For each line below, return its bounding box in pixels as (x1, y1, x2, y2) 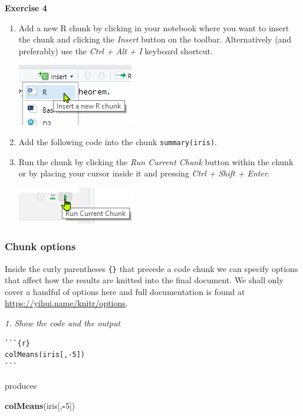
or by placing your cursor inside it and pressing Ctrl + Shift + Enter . (18, 167, 270, 179)
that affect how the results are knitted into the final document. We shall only (5, 274, 284, 286)
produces (5, 379, 37, 392)
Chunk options (5, 239, 76, 254)
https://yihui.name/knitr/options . (5, 297, 128, 309)
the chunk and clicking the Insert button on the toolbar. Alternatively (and (18, 33, 292, 45)
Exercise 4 (5, 2, 47, 14)
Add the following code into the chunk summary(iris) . (18, 135, 217, 148)
